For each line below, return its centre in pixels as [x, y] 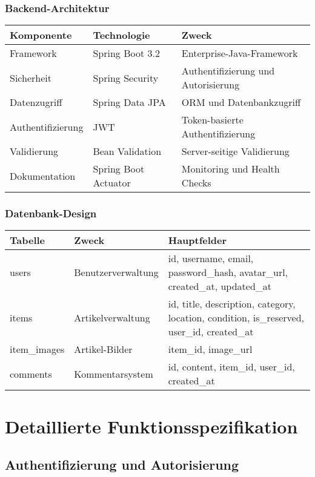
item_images [37, 349]
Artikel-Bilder [103, 349]
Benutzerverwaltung [116, 272]
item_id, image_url [210, 349]
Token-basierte [212, 120]
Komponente [41, 35]
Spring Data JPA [129, 102]
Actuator [112, 183]
